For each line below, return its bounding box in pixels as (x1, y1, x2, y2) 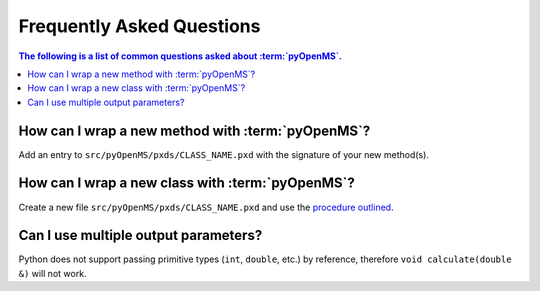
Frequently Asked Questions (18, 15, 261, 37)
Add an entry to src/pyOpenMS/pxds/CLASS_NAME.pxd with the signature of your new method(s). (18, 148, 430, 160)
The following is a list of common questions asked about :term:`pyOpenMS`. (18, 50, 342, 62)
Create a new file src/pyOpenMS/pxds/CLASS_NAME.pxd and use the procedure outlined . (18, 201, 394, 213)
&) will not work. (18, 267, 87, 279)
